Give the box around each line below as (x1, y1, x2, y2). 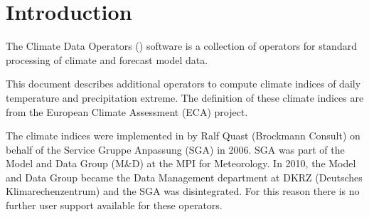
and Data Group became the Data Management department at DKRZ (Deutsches (6, 169, 363, 184)
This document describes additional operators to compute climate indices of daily (6, 76, 361, 91)
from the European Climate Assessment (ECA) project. (6, 104, 248, 119)
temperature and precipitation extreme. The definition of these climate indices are (6, 90, 364, 105)
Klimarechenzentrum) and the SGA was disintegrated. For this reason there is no (6, 184, 360, 199)
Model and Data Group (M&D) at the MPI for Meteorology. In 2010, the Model (6, 156, 356, 171)
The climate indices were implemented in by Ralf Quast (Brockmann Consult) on (6, 128, 360, 143)
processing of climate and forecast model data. (6, 52, 208, 67)
